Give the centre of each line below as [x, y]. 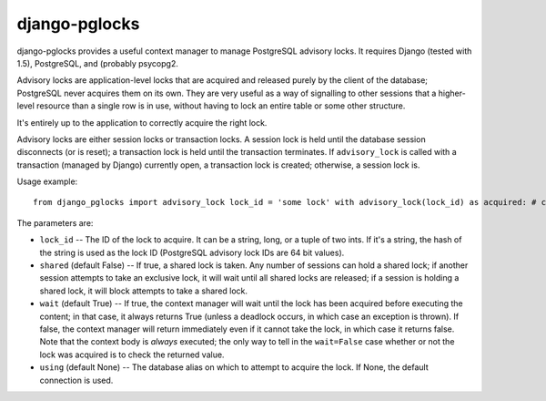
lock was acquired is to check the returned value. [132, 355]
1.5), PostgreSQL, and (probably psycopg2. [98, 63]
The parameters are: [55, 222]
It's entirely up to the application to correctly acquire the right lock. [142, 122]
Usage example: [47, 181]
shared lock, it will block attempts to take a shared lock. [144, 291]
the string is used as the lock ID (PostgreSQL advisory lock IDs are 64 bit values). [192, 252]
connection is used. [76, 380]
